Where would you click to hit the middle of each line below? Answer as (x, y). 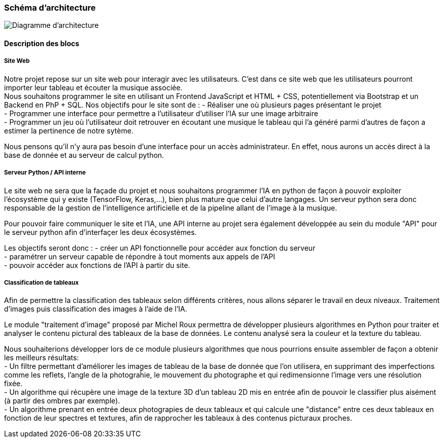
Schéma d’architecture (50, 8)
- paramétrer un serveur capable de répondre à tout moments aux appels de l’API (140, 256)
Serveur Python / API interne (45, 173)
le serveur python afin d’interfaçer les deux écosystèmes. (100, 232)
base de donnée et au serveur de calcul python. (84, 155)
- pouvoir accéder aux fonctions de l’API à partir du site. (97, 265)
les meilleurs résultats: (42, 358)
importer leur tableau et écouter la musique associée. (93, 87)
